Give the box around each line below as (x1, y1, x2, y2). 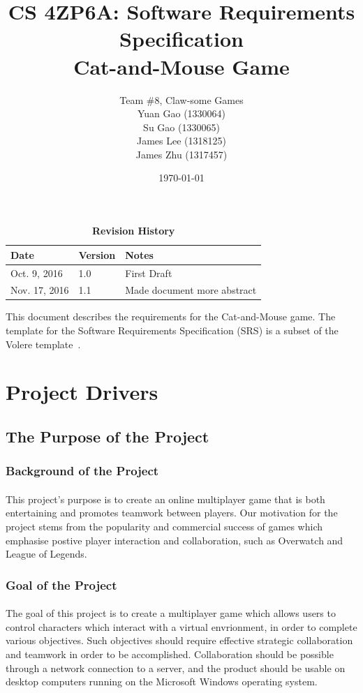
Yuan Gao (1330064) (137, 106, 226, 121)
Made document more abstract (125, 283, 257, 297)
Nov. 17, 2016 (10, 283, 69, 297)
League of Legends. (6, 546, 87, 561)
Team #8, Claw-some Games (119, 92, 244, 107)
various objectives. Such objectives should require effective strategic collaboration (6, 633, 353, 648)
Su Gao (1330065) (143, 119, 220, 134)
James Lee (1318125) (137, 133, 226, 148)
